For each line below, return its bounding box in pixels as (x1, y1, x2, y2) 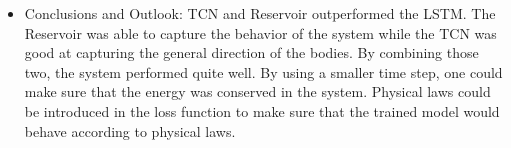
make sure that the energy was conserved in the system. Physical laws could (24, 81, 491, 102)
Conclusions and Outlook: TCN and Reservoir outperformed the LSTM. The (24, 3, 496, 23)
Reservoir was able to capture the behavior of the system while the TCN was (24, 22, 497, 43)
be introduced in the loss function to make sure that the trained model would (24, 100, 500, 121)
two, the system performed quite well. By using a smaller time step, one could (24, 61, 503, 82)
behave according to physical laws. (24, 120, 236, 141)
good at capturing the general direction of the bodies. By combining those (24, 42, 479, 63)
